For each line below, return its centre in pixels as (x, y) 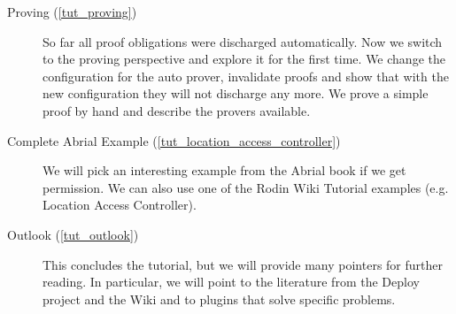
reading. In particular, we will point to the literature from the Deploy (231, 282)
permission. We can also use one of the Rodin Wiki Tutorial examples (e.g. (246, 187)
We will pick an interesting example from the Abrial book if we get (224, 170)
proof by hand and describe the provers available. (177, 110)
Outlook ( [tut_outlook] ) (73, 234)
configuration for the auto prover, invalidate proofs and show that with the (246, 76)
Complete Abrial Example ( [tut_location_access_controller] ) (174, 140)
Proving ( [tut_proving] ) (72, 11)
